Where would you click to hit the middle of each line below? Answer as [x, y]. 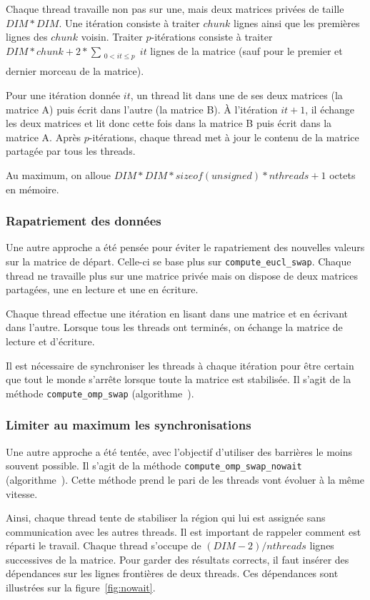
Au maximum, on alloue [58, 174]
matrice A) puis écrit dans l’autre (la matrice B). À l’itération [142, 109]
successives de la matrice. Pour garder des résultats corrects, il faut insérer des [177, 559]
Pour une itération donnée [63, 95]
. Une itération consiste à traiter [129, 22]
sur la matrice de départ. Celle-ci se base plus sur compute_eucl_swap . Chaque [179, 261]
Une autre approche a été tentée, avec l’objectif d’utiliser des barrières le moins [179, 451]
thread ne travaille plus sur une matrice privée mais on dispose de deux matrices [182, 275]
